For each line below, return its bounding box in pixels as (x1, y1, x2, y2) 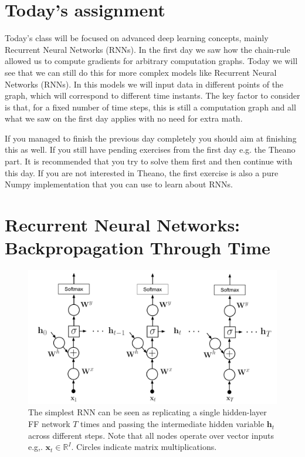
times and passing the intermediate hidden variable (80, 418, 265, 430)
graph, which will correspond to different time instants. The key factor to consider (5, 89, 300, 102)
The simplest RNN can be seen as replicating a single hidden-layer (28, 406, 267, 418)
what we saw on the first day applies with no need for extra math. (5, 112, 243, 125)
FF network (28, 418, 70, 430)
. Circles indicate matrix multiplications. (71, 441, 217, 453)
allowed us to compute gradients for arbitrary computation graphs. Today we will (5, 55, 298, 67)
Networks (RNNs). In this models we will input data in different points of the (5, 78, 284, 90)
